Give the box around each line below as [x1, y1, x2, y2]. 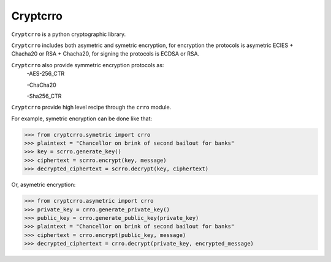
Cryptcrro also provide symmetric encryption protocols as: [11, 61, 164, 68]
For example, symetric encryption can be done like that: [11, 115, 153, 122]
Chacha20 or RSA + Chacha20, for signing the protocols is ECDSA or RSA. [11, 50, 200, 57]
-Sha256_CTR [26, 92, 62, 100]
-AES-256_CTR [26, 70, 64, 78]
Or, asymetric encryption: [11, 181, 76, 189]
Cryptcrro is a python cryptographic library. [11, 31, 126, 38]
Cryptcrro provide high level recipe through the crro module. [11, 104, 172, 111]
